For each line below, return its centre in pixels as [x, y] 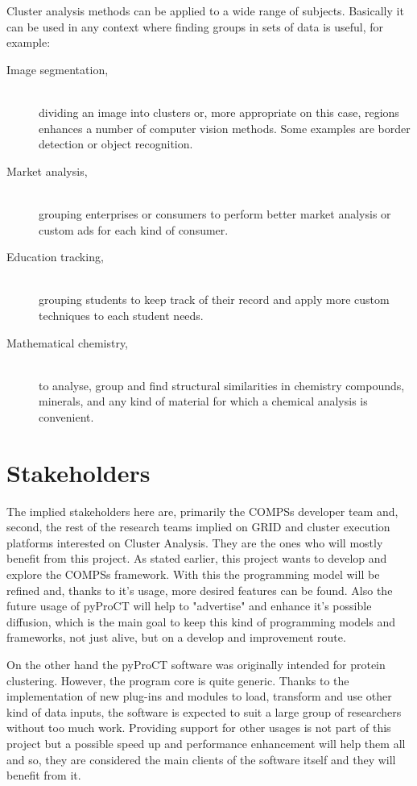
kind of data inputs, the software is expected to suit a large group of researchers [204, 711]
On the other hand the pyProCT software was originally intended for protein [196, 664]
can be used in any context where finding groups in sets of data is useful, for [195, 26]
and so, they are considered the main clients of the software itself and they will [201, 759]
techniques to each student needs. [121, 315]
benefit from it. [44, 775]
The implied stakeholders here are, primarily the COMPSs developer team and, [202, 511]
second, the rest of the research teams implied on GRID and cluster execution [198, 527]
